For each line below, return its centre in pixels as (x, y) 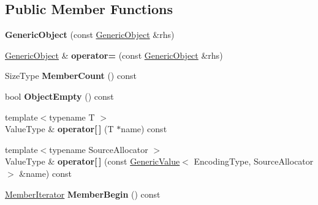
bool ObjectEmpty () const (59, 96)
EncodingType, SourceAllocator (254, 161)
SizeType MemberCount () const (71, 76)
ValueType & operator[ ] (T (59, 129)
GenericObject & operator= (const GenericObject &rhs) (114, 55)
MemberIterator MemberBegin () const (83, 194)
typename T (72, 117)
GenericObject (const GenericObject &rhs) (90, 35)
